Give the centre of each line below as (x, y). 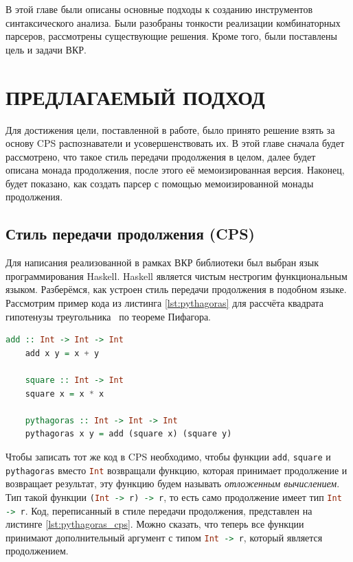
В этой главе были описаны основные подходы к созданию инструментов (159, 9)
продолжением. (37, 551)
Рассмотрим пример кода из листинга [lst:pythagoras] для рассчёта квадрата (165, 303)
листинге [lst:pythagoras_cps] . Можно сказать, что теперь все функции (155, 524)
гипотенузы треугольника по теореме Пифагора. (108, 316)
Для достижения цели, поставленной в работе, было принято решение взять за (170, 129)
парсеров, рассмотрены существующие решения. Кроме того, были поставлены (171, 36)
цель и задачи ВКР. (46, 49)
